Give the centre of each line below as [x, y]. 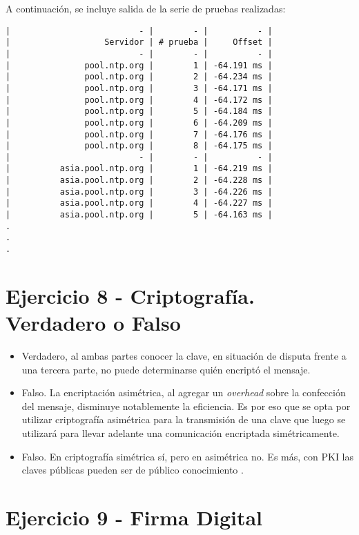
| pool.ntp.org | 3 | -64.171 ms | [139, 88]
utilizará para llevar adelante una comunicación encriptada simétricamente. [181, 433]
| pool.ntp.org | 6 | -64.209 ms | [139, 123]
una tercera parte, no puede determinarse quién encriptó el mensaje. [166, 369]
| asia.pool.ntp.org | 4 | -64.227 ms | [139, 203]
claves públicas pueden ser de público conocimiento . [133, 470]
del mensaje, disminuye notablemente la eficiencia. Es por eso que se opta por [186, 406]
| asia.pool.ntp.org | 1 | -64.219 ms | [139, 169]
